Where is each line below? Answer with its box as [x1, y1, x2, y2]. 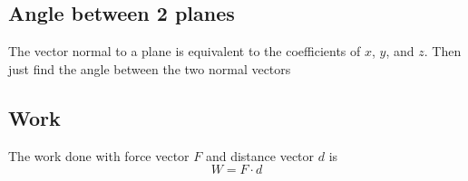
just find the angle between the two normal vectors [8, 59, 291, 78]
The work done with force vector [8, 146, 190, 165]
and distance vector [205, 146, 315, 165]
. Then [424, 42, 462, 61]
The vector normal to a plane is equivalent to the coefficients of [8, 42, 361, 61]
